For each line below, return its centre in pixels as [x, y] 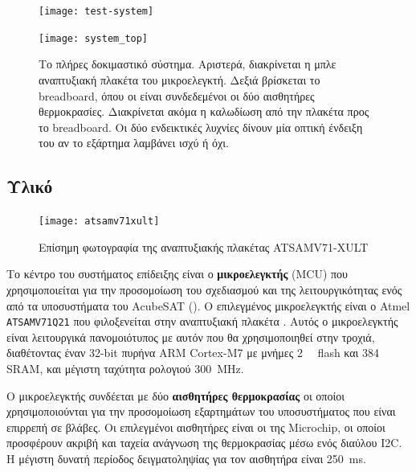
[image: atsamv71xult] [99, 222]
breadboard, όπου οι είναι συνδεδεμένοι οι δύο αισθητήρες [177, 95]
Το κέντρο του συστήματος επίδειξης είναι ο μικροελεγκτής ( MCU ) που [177, 274]
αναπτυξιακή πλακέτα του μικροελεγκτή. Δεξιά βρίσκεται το [179, 79]
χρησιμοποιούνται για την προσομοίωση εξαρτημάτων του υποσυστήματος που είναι [201, 411]
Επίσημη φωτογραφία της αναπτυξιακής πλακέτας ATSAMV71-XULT [204, 246]
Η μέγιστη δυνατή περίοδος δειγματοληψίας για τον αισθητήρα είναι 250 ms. [186, 458]
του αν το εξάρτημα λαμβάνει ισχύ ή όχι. [134, 143]
